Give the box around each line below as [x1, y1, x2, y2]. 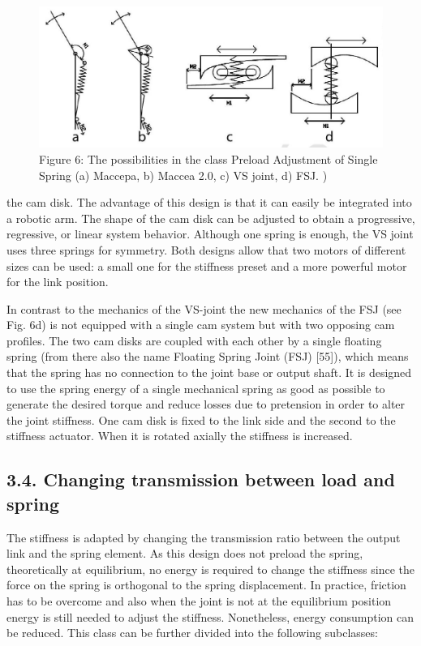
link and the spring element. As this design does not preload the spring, [6, 545, 363, 562]
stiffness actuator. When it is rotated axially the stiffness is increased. [6, 427, 353, 444]
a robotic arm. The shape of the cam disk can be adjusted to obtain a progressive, [6, 209, 415, 226]
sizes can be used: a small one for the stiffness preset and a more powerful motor [6, 257, 407, 274]
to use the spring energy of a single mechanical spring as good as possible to [6, 379, 385, 396]
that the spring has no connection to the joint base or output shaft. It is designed [6, 364, 412, 381]
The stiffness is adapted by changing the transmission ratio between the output [6, 528, 401, 545]
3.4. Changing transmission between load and [6, 467, 395, 492]
